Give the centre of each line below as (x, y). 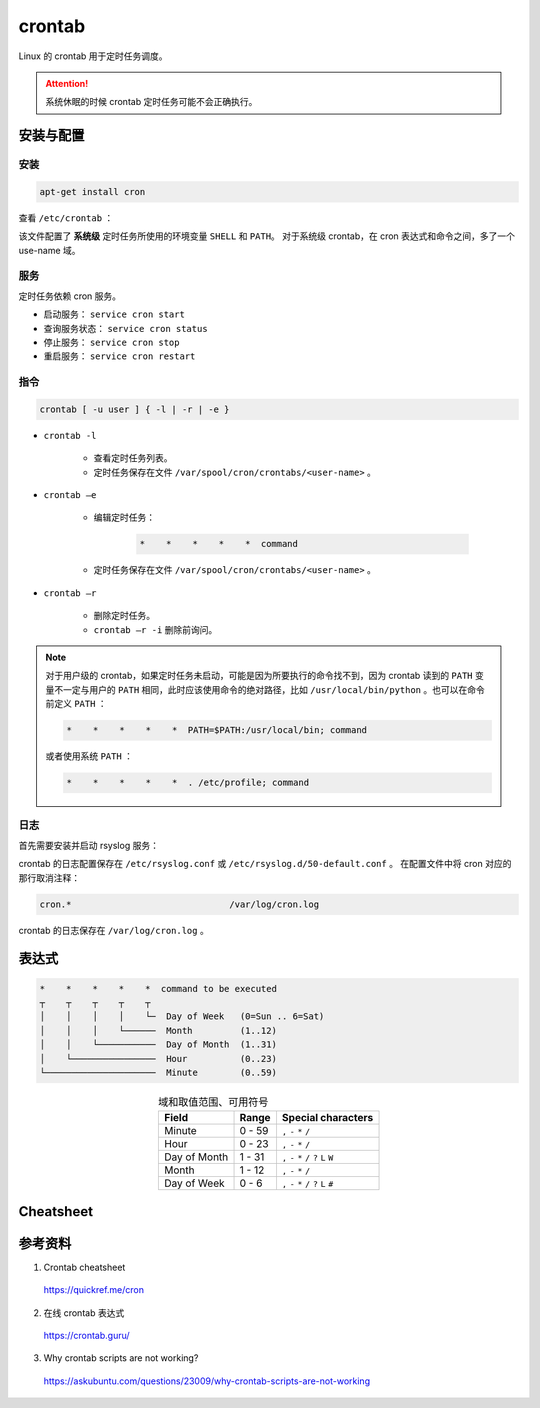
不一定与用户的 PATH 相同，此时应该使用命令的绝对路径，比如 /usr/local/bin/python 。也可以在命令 (269, 689)
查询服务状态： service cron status (126, 328)
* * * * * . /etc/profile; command (188, 783)
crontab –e (70, 495)
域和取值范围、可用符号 (213, 1102)
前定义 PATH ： (76, 704)
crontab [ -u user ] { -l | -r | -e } (134, 409)
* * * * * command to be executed (158, 988)
